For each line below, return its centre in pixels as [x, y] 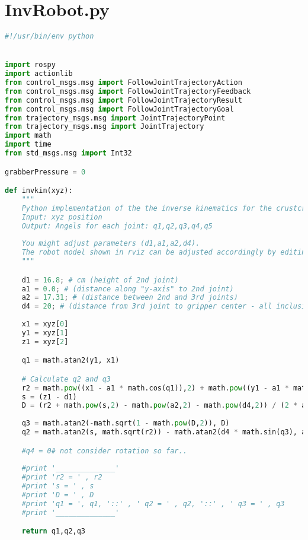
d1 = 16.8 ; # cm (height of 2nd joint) [100, 280]
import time [28, 144]
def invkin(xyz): [39, 191]
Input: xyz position [62, 217]
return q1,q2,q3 [54, 531]
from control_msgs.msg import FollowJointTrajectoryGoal [119, 109]
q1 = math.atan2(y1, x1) [70, 360]
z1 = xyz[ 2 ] [45, 342]
